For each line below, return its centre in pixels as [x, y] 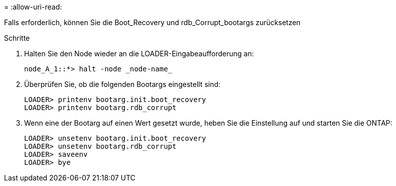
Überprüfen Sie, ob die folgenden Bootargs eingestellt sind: [122, 84]
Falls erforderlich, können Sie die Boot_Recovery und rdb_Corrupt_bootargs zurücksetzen [152, 22]
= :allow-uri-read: [33, 7]
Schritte [17, 38]
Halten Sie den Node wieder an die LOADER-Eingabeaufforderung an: [139, 54]
